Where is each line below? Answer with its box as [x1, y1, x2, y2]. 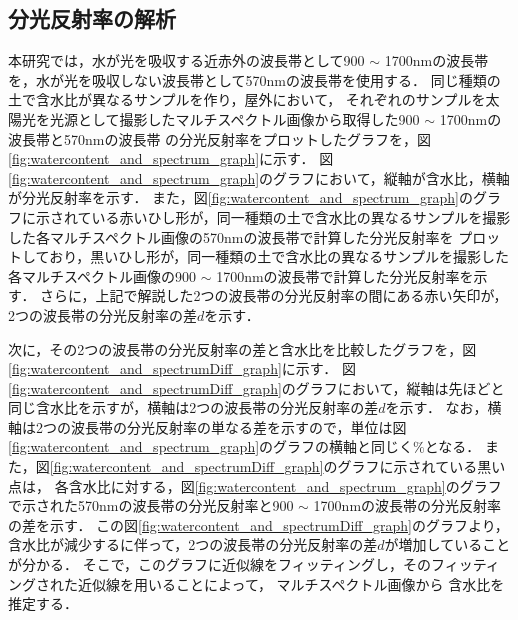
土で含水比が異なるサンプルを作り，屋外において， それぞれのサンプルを [8, 89, 486, 110]
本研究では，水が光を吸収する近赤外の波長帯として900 [8, 50, 365, 71]
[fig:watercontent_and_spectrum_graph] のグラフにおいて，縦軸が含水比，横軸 [8, 167, 510, 188]
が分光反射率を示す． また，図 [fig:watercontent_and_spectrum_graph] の [8, 187, 473, 208]
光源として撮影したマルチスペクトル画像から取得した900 [49, 108, 420, 129]
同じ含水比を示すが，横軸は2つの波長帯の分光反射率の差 [8, 397, 379, 418]
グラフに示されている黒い [337, 456, 506, 477]
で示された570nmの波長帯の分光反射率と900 [8, 495, 294, 516]
